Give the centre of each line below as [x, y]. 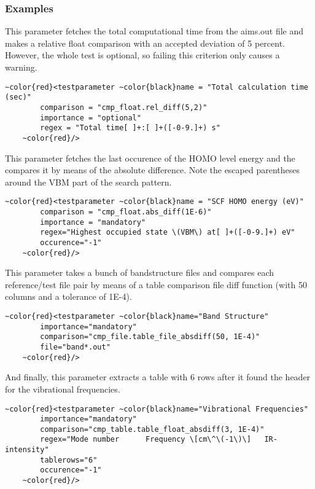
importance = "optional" [91, 118]
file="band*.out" [75, 347]
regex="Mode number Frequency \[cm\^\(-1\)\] [146, 440]
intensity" [27, 450]
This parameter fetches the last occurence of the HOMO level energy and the [150, 158]
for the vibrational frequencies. [63, 389]
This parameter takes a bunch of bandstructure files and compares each [140, 272]
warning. [21, 67]
